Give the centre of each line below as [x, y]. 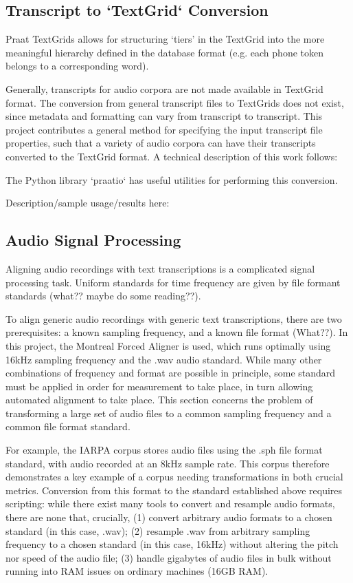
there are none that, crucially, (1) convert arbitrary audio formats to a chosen [169, 517]
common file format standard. [68, 426]
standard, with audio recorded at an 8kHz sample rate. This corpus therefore [168, 463]
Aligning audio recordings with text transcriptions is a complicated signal [160, 268]
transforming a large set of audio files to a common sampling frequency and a [169, 413]
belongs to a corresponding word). [77, 66]
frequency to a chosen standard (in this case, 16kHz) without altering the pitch [172, 544]
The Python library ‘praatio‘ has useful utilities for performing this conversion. [172, 179]
